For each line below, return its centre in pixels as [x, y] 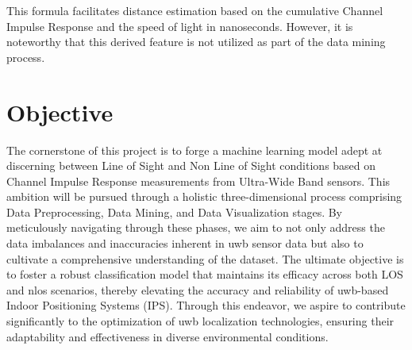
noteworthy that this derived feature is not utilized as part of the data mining [196, 42]
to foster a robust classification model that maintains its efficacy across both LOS [205, 274]
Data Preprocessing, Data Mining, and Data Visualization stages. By [175, 212]
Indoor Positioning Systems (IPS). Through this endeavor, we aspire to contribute [206, 305]
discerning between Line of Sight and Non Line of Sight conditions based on [191, 165]
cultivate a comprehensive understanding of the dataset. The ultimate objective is [205, 258]
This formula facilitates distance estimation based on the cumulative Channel [195, 10]
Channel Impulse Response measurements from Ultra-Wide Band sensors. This [198, 181]
